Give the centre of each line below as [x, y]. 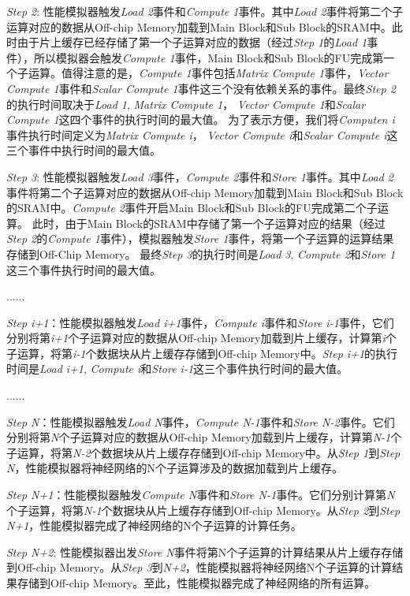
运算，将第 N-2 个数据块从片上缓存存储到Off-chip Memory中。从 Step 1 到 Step [209, 452]
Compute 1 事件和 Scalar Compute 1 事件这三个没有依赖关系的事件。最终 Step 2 [201, 88]
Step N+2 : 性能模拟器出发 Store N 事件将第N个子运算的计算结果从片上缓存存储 [205, 551]
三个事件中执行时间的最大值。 [84, 150]
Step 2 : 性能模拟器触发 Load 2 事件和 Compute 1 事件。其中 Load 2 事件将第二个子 [205, 11]
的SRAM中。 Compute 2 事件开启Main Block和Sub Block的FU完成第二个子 [192, 208]
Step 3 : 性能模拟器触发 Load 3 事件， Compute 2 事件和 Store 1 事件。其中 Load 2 [200, 176]
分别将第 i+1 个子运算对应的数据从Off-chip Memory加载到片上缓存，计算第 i [196, 338]
